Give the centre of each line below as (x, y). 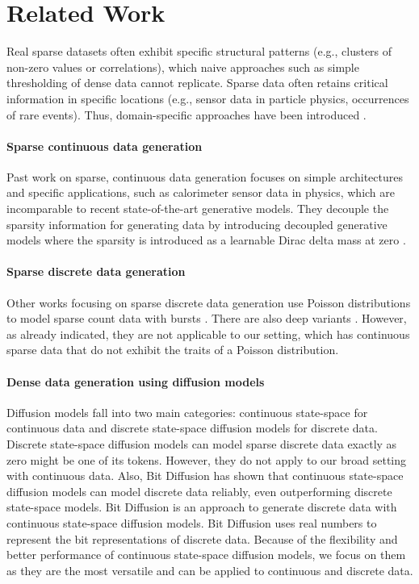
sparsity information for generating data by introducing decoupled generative (197, 224)
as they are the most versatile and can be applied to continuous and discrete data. (210, 570)
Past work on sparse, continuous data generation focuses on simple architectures (205, 176)
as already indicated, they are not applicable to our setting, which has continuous (208, 334)
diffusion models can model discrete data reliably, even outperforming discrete (199, 491)
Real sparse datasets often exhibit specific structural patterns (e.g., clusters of (199, 51)
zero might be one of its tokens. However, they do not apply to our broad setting (207, 459)
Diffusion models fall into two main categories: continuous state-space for (187, 412)
